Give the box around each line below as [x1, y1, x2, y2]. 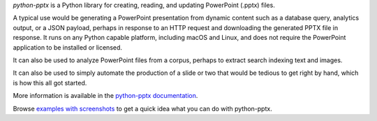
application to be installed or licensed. [13, 43, 122, 52]
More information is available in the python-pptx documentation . [13, 92, 198, 100]
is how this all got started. [13, 78, 87, 87]
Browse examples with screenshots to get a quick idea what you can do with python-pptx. [13, 104, 272, 113]
